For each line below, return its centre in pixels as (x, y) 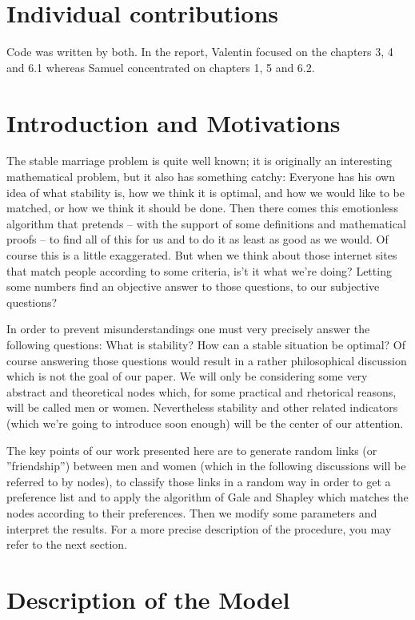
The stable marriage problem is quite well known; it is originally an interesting (199, 161)
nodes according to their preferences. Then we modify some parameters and (192, 512)
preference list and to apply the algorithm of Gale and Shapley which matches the (207, 497)
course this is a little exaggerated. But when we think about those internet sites (202, 255)
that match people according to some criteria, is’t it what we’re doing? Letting (199, 270)
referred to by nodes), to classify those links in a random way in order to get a (199, 481)
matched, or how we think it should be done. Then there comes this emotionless (203, 208)
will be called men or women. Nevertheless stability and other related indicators (202, 407)
